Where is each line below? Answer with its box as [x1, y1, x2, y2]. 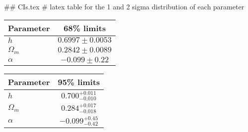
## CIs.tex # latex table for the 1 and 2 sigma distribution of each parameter [4, 1, 245, 11]
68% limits [63, 22, 106, 34]
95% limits [58, 76, 100, 88]
